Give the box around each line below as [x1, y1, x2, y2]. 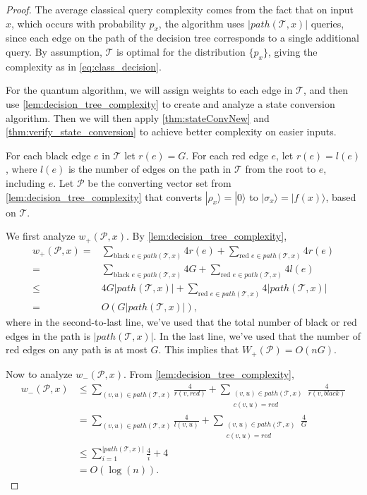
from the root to [245, 161, 316, 176]
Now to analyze [6, 366, 73, 381]
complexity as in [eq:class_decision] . [6, 59, 162, 73]
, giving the [267, 44, 318, 59]
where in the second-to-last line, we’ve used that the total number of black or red [6, 314, 357, 329]
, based [325, 189, 356, 204]
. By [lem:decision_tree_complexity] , [126, 228, 287, 243]
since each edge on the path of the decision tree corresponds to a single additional [6, 30, 359, 45]
